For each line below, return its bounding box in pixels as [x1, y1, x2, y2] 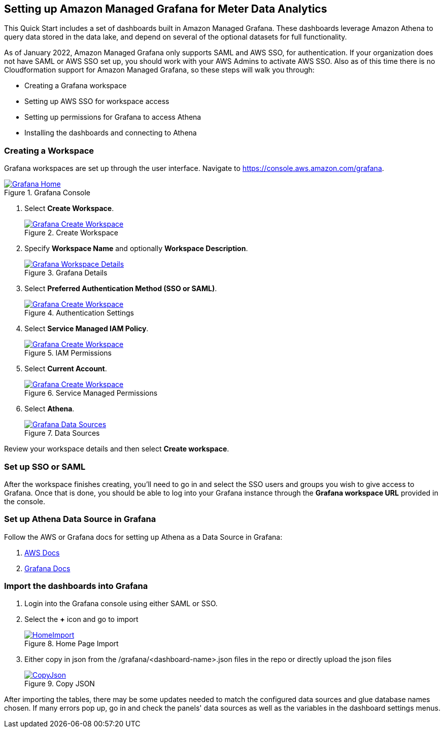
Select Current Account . [24, 364, 107, 373]
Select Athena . [24, 404, 75, 413]
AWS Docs [24, 548, 60, 557]
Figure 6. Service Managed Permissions [24, 389, 158, 398]
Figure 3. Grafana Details [24, 268, 108, 277]
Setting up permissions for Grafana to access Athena [24, 113, 201, 122]
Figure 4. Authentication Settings [24, 308, 134, 318]
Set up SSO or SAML [4, 461, 86, 472]
